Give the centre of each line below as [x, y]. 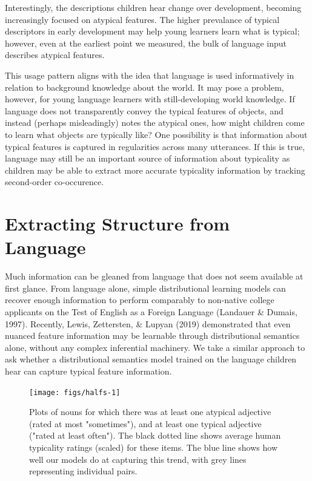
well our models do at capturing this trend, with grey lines [138, 459]
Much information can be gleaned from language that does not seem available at [154, 276]
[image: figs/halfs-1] [75, 392]
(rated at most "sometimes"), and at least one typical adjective [145, 423]
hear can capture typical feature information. [88, 371]
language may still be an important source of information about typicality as [148, 158]
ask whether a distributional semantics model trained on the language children [151, 359]
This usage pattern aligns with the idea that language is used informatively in [150, 75]
